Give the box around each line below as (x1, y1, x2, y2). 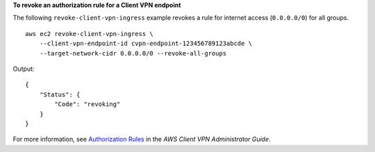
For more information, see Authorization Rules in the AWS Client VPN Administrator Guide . (12, 135, 271, 144)
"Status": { (39, 90, 81, 99)
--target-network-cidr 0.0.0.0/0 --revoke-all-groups (39, 49, 227, 57)
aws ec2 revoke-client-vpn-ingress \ (25, 30, 154, 37)
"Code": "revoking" (54, 101, 121, 108)
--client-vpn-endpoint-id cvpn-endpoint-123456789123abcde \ (39, 40, 253, 48)
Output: (12, 65, 35, 73)
